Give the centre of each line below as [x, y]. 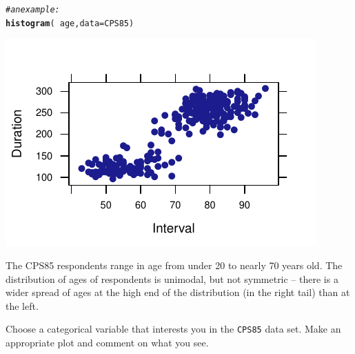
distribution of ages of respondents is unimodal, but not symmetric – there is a [172, 278]
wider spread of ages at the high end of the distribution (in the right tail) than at [178, 292]
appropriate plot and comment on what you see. [107, 342]
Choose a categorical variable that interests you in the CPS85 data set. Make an [173, 329]
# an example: [33, 10]
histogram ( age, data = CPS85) [70, 23]
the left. [22, 305]
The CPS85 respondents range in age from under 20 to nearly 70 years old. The [174, 265]
